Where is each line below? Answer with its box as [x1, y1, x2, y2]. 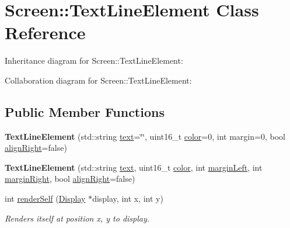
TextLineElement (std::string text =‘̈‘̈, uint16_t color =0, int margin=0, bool [5, 130, 285, 142]
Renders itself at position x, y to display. [5, 212, 150, 224]
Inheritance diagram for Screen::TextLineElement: [5, 54, 183, 67]
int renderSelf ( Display [5, 192, 86, 205]
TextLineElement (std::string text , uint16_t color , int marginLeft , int [5, 161, 263, 173]
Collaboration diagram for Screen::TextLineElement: [5, 74, 192, 86]
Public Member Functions [5, 102, 165, 120]
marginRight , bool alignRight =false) [5, 172, 135, 185]
